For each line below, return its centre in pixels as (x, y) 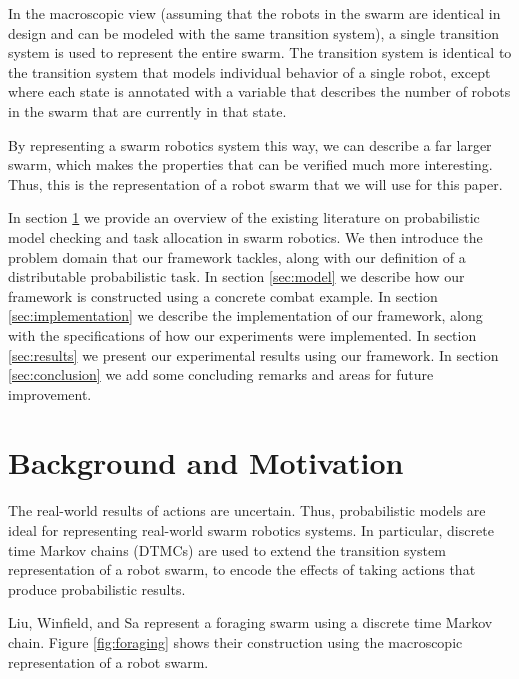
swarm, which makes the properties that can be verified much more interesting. (250, 164)
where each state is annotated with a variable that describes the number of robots (259, 91)
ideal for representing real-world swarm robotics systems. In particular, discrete (251, 530)
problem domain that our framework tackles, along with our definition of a (237, 256)
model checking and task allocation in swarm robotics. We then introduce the (245, 236)
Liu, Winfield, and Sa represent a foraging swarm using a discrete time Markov (250, 622)
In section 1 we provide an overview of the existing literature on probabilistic (244, 217)
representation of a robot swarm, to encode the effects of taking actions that (242, 569)
